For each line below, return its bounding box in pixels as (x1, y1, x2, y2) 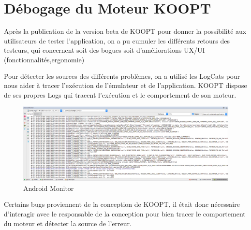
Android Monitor (23, 183, 74, 193)
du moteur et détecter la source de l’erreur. (4, 218, 132, 228)
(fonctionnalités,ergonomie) (4, 54, 85, 64)
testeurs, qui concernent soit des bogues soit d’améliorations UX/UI (4, 45, 205, 55)
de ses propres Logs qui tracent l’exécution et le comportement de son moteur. (4, 89, 236, 100)
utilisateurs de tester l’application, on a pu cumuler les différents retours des (4, 35, 230, 45)
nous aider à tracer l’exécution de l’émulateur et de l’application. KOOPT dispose (4, 80, 247, 90)
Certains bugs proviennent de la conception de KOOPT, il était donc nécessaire (4, 199, 240, 209)
